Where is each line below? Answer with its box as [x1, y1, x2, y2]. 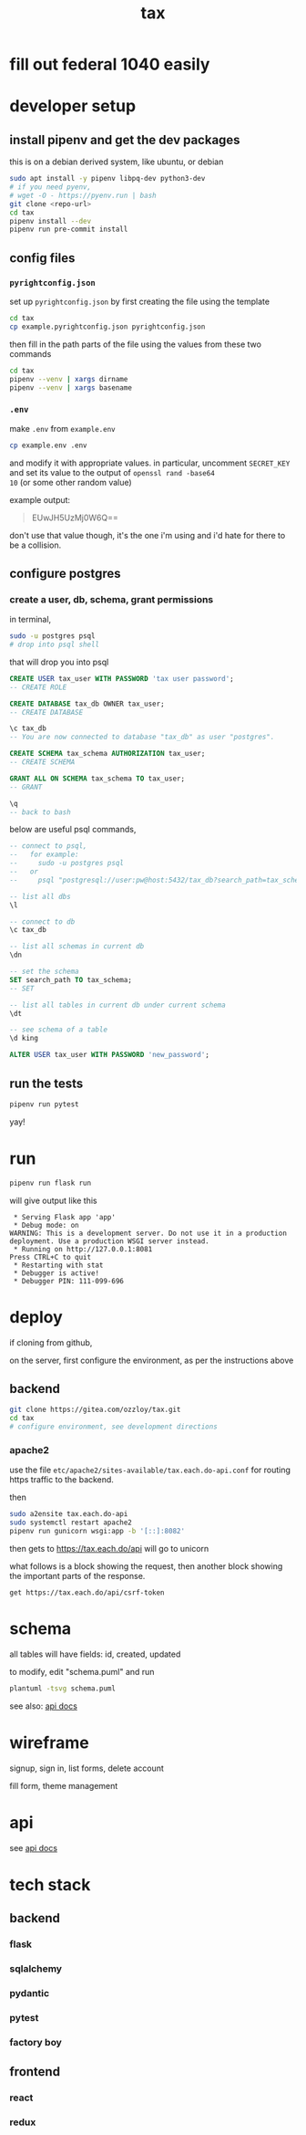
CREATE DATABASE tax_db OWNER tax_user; [9, 699, 166, 708]
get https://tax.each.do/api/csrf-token [9, 1587, 166, 1597]
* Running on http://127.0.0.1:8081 [13, 1244, 153, 1253]
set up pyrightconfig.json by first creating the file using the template [9, 296, 270, 307]
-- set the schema [9, 967, 79, 977]
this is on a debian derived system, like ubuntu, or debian [9, 156, 224, 167]
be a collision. [9, 539, 62, 550]
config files [9, 250, 76, 266]
